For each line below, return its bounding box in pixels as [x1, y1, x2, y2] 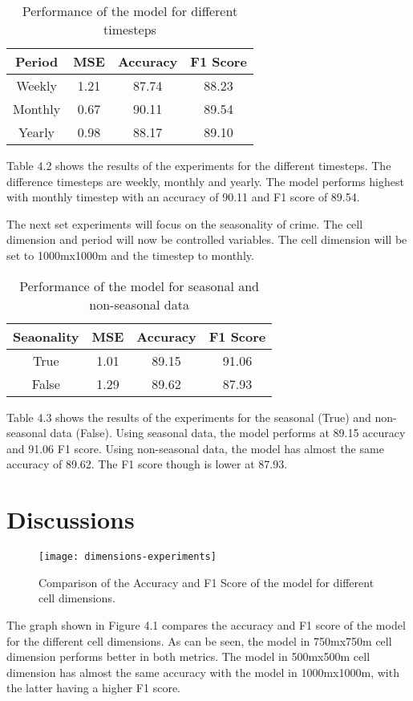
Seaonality [13, 326, 79, 346]
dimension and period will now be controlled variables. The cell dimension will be [6, 231, 407, 248]
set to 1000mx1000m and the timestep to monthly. [6, 246, 254, 263]
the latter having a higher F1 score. [6, 679, 180, 696]
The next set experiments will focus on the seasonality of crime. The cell [6, 215, 363, 232]
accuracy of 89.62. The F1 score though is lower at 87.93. [6, 456, 288, 472]
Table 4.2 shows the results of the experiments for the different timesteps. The [6, 157, 391, 173]
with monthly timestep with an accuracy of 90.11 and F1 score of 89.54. [6, 188, 360, 205]
